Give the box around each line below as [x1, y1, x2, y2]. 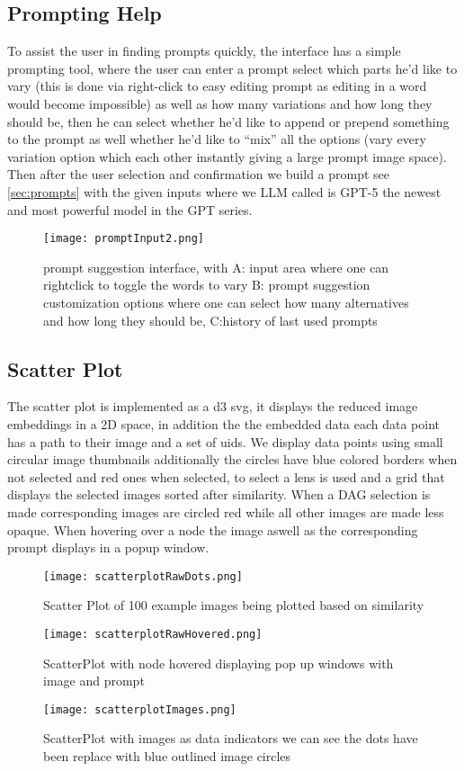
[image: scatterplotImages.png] [43, 703, 236, 716]
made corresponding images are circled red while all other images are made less [7, 502, 444, 521]
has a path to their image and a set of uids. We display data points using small [7, 432, 443, 451]
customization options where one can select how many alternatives [43, 292, 409, 311]
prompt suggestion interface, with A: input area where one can [43, 257, 389, 276]
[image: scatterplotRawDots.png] [43, 569, 243, 583]
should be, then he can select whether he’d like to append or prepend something [7, 112, 450, 130]
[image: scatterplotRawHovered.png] [43, 627, 263, 641]
